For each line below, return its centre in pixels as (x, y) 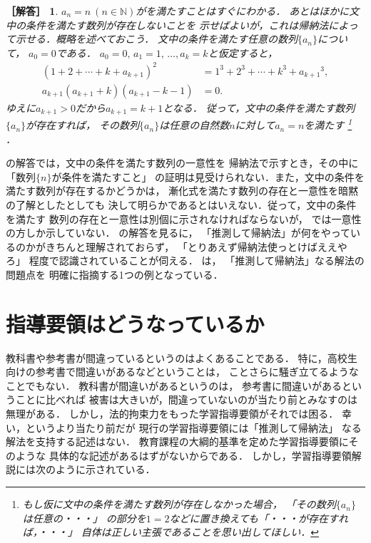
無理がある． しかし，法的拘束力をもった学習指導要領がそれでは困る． (172, 414)
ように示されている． (105, 469)
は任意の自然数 (194, 125)
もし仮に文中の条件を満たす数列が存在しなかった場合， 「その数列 (179, 504)
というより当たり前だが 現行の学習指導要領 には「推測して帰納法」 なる (193, 427)
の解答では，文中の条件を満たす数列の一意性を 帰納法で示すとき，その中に (182, 163)
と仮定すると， (243, 52)
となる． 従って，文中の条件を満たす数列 (259, 107)
